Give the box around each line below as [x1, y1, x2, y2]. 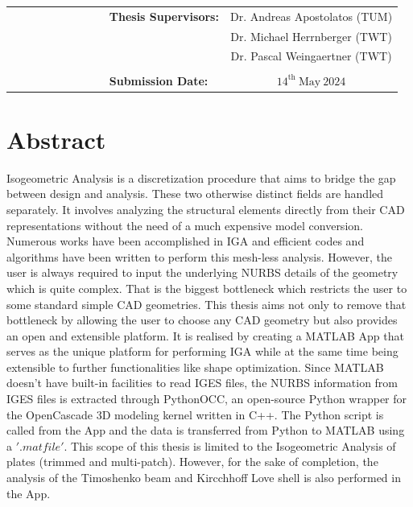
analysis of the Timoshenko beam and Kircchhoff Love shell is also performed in [6, 469, 401, 486]
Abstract [6, 122, 106, 155]
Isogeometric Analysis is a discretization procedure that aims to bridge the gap [6, 169, 396, 186]
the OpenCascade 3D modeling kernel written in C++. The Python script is [6, 406, 384, 422]
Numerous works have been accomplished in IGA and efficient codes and [6, 233, 365, 249]
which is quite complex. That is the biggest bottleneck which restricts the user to [6, 279, 407, 296]
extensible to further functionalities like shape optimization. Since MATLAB [6, 358, 384, 375]
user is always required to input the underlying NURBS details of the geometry [6, 264, 399, 281]
